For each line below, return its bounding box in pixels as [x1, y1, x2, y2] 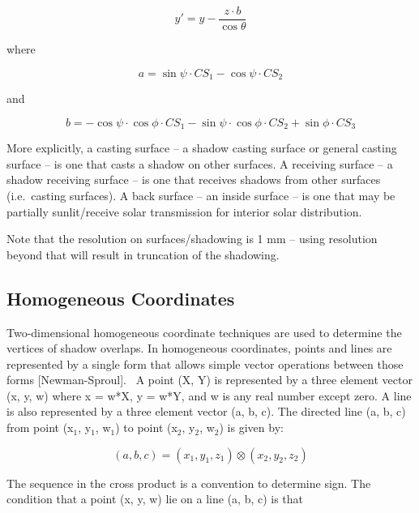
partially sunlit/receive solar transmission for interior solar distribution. [6, 203, 362, 220]
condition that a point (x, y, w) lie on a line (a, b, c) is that [6, 490, 304, 507]
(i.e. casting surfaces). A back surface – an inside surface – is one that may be [6, 186, 395, 203]
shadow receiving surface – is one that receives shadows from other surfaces [6, 171, 381, 188]
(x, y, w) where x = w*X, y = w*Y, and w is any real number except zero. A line [6, 387, 412, 404]
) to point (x [115, 419, 177, 436]
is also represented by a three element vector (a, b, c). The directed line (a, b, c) [6, 403, 406, 420]
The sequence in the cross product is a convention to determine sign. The [6, 474, 371, 491]
